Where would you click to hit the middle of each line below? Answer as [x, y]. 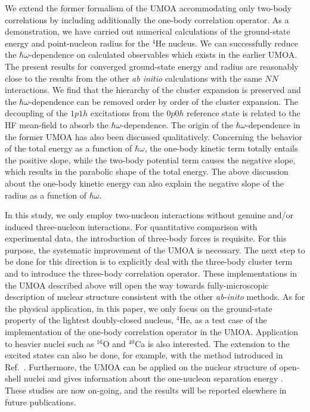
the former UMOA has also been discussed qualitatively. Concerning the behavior [154, 136]
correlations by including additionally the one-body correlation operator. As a [147, 19]
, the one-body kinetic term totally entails [221, 148]
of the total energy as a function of [69, 148]
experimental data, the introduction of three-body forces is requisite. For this [146, 238]
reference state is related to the [244, 113]
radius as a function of [46, 195]
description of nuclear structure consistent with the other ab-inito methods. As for [155, 297]
